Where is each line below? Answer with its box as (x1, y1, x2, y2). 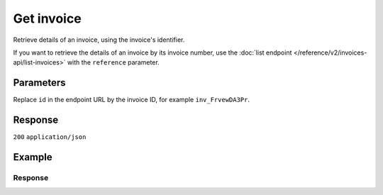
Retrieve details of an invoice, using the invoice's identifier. (13, 35, 185, 44)
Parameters (13, 77, 66, 89)
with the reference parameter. (67, 58, 160, 67)
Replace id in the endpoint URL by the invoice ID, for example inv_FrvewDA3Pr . (13, 96, 250, 104)
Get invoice (13, 11, 82, 26)
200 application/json (13, 133, 87, 141)
